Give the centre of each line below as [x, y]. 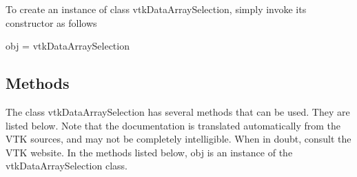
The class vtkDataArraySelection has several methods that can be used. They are [178, 111]
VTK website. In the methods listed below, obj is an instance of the [149, 152]
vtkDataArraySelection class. [67, 166]
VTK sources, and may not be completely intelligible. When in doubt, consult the [178, 139]
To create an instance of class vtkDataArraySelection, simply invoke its [156, 9]
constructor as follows [51, 22]
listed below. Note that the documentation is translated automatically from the [173, 125]
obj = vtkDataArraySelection [68, 46]
